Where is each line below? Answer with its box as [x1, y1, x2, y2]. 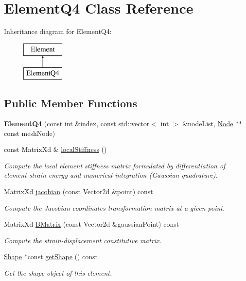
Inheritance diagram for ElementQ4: [4, 26, 112, 36]
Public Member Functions [4, 96, 137, 111]
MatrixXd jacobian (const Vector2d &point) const [4, 186, 153, 197]
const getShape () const [27, 251, 98, 262]
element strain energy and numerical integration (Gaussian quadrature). [4, 170, 218, 180]
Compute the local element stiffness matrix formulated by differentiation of [4, 160, 226, 170]
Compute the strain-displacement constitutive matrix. [4, 235, 161, 245]
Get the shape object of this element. [4, 268, 112, 278]
